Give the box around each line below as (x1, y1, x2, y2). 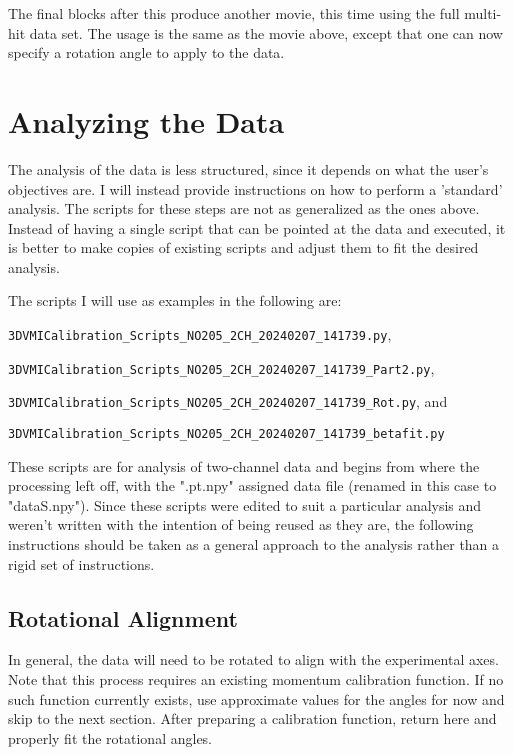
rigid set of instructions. (8, 553, 155, 574)
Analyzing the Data (8, 100, 285, 141)
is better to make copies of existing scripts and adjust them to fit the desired (8, 237, 479, 258)
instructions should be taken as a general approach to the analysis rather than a (8, 534, 500, 555)
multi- (464, 3, 502, 23)
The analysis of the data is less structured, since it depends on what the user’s (8, 158, 489, 179)
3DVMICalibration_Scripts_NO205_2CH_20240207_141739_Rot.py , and (8, 391, 448, 412)
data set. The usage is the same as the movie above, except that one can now (29, 22, 503, 43)
